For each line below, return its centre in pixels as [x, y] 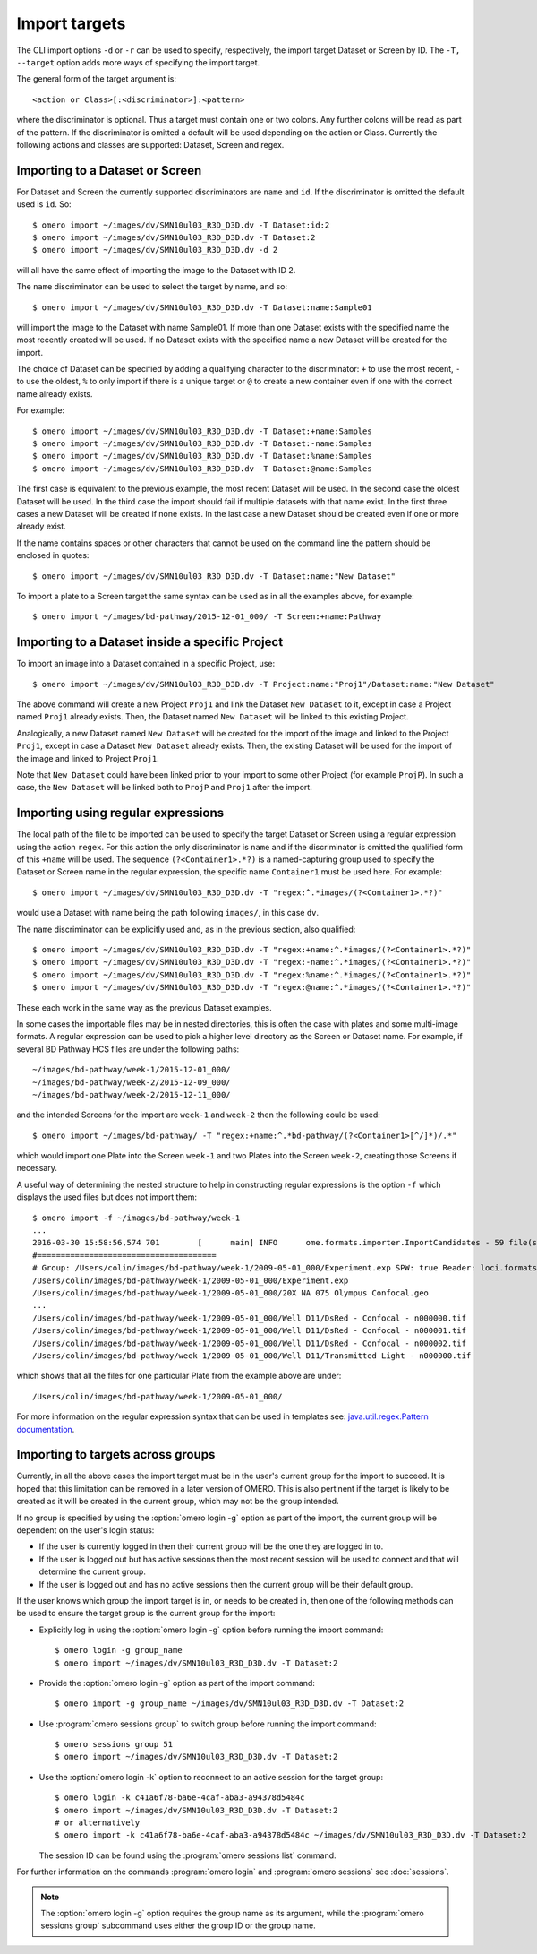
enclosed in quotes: [53, 555]
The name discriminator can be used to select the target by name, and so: [152, 287]
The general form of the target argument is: [96, 79]
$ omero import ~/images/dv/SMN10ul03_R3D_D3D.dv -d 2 [155, 250]
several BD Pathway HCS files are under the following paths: [128, 1049]
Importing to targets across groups [116, 1455]
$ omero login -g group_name [119, 1650]
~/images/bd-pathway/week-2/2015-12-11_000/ [132, 1094]
